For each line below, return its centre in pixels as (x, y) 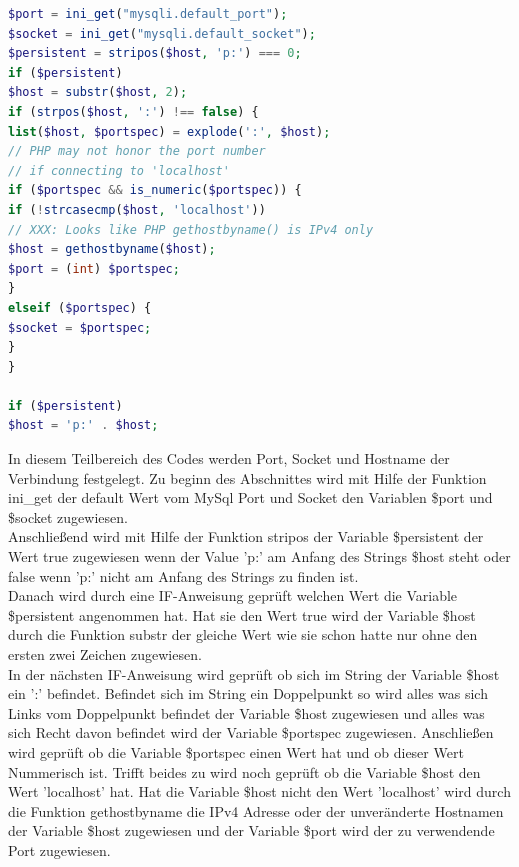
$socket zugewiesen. (68, 516)
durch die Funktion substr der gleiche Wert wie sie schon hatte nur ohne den (243, 634)
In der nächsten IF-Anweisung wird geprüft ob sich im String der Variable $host (254, 673)
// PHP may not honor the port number (137, 151)
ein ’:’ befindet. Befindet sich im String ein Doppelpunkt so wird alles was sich (248, 693)
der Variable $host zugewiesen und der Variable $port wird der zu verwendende (251, 830)
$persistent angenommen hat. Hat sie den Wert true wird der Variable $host (242, 614)
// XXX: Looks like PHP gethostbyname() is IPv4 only (191, 229)
